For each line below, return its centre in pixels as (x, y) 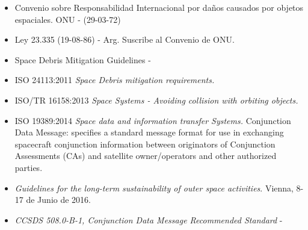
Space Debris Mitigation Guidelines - (83, 59)
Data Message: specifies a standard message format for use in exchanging (149, 132)
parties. (29, 167)
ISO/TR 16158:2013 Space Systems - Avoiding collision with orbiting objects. (156, 100)
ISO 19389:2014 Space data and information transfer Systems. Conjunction (153, 120)
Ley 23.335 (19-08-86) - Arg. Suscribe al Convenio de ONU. (125, 39)
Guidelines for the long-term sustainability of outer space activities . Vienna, (154, 188)
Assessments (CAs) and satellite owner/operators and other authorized (146, 156)
